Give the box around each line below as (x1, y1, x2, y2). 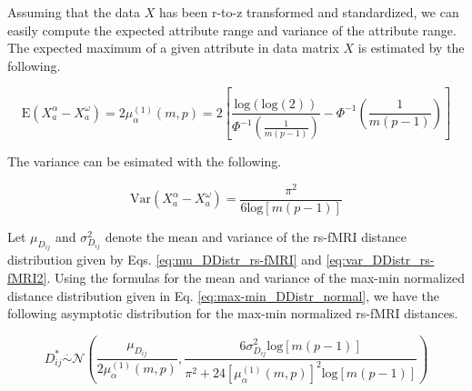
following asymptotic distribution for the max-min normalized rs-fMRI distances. (7, 304, 458, 323)
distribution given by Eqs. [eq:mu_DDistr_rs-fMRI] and (7, 250, 322, 269)
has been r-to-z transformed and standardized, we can (158, 3, 459, 21)
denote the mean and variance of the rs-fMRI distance (105, 226, 407, 246)
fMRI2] (7, 268, 47, 287)
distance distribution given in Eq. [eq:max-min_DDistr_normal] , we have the (7, 286, 440, 305)
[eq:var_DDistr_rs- (326, 250, 435, 269)
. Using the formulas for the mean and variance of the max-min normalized (46, 268, 465, 287)
